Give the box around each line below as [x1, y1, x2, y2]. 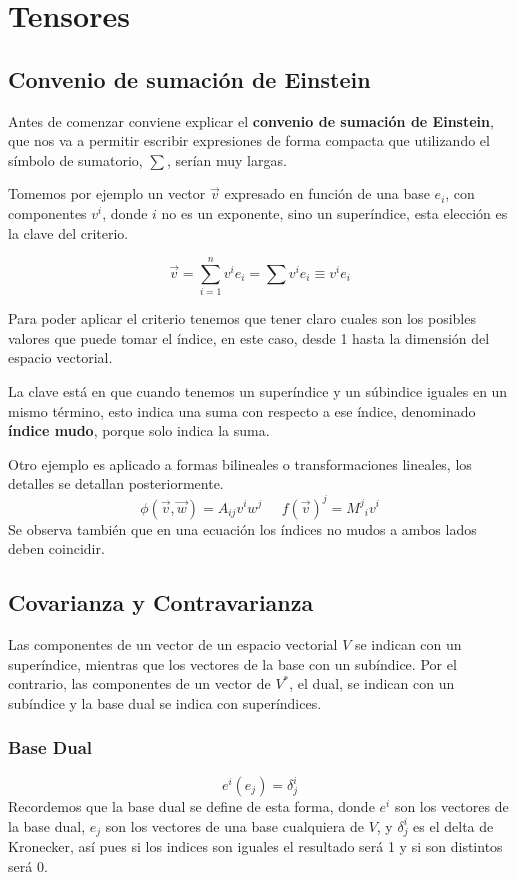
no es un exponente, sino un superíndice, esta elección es [161, 202, 508, 223]
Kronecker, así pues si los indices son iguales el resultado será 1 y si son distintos [8, 836, 503, 857]
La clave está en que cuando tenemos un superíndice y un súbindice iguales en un [8, 381, 508, 402]
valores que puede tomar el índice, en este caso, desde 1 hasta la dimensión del [8, 327, 490, 348]
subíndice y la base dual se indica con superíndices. [8, 692, 322, 713]
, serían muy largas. [166, 149, 287, 170]
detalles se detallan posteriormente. [8, 473, 224, 494]
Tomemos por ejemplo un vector [8, 183, 206, 204]
